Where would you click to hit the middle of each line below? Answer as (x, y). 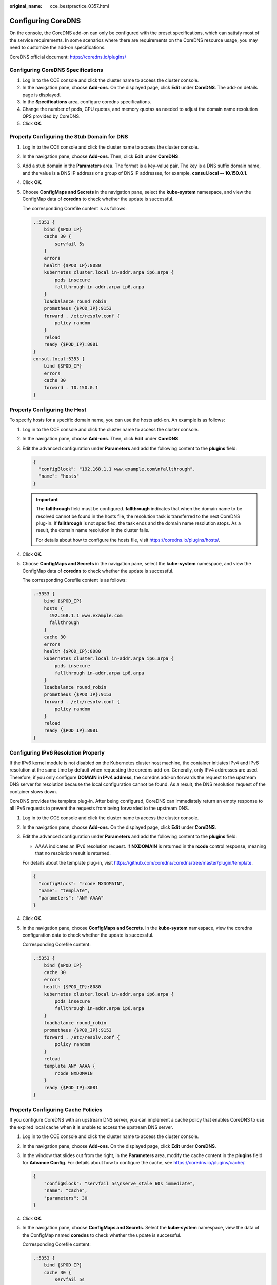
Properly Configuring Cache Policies (56, 1110)
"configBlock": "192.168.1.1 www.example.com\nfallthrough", (117, 469)
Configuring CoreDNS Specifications (56, 70)
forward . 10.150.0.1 (71, 388)
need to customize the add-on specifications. (57, 47)
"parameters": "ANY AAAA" (71, 898)
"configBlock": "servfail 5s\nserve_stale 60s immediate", (120, 1183)
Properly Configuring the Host (48, 410)
